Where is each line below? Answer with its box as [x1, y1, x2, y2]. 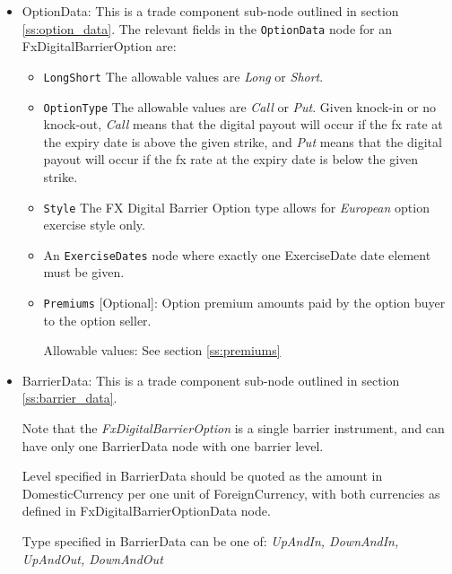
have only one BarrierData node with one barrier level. [22, 436, 324, 455]
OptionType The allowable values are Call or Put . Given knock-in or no [43, 97, 437, 116]
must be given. [43, 263, 125, 282]
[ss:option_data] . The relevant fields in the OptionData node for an [22, 19, 392, 38]
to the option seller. [43, 310, 152, 329]
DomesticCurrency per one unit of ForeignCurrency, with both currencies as [22, 483, 440, 502]
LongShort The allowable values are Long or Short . [43, 66, 324, 85]
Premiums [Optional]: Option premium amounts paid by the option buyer [43, 293, 446, 312]
